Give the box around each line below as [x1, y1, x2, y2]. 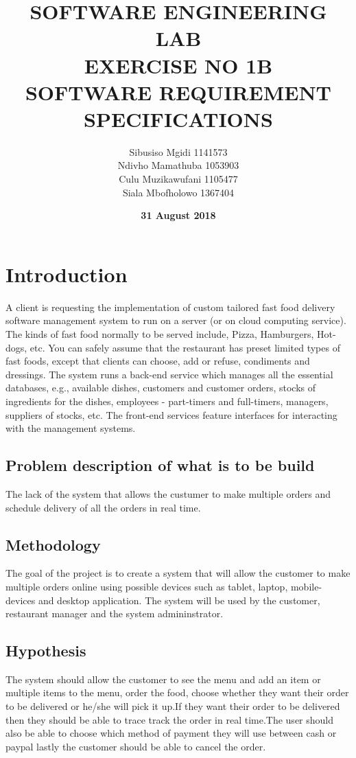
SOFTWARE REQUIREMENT [25, 78, 332, 106]
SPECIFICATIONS [84, 104, 273, 133]
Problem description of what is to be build [5, 455, 315, 476]
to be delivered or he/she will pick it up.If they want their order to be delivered [5, 699, 340, 713]
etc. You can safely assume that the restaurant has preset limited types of [29, 340, 340, 354]
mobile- [290, 579, 322, 593]
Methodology [5, 533, 101, 555]
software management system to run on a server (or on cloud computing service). [5, 313, 346, 328]
